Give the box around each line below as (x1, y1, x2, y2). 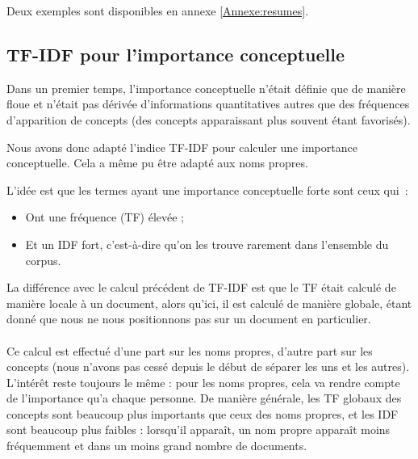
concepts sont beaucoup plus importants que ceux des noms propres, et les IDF (6, 405, 399, 422)
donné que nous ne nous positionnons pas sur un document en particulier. (6, 310, 371, 327)
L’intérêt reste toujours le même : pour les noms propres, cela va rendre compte (6, 373, 400, 390)
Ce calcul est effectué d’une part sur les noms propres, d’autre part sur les (6, 342, 373, 359)
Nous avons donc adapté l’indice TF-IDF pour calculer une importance (6, 138, 357, 155)
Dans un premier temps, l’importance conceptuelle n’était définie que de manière (6, 79, 406, 96)
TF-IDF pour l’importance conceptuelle (6, 41, 345, 66)
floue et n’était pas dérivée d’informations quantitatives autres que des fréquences (6, 95, 410, 112)
